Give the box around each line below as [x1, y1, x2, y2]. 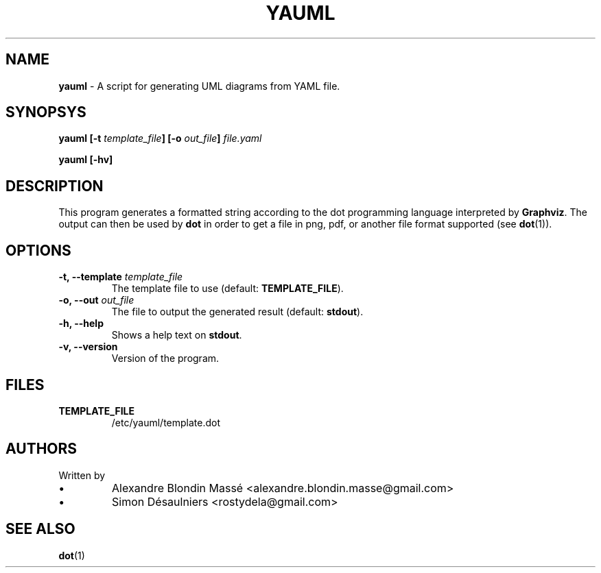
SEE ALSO [5, 520, 75, 538]
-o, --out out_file [58, 294, 134, 306]
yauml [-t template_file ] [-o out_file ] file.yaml [58, 132, 262, 145]
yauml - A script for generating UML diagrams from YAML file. [58, 80, 340, 92]
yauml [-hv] [58, 154, 113, 166]
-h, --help [58, 317, 104, 330]
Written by [58, 469, 106, 481]
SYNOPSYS [5, 103, 86, 121]
